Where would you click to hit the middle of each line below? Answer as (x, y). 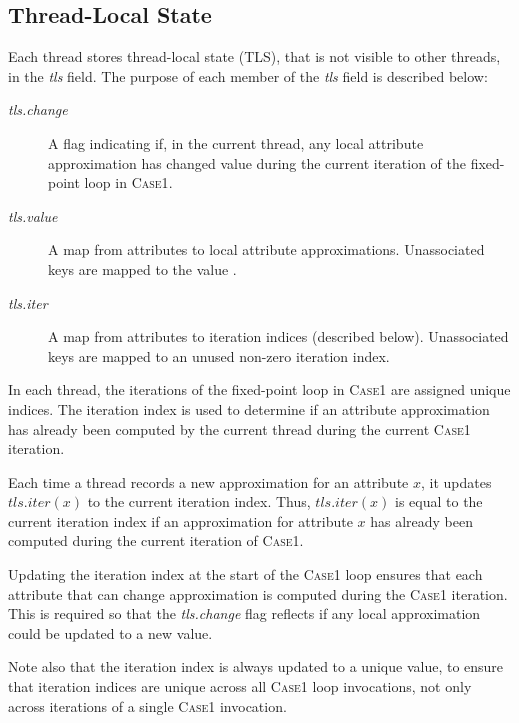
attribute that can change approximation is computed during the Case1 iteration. (258, 593)
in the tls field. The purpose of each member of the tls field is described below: (248, 75)
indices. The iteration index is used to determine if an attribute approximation (249, 408)
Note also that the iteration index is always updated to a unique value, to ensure (256, 666)
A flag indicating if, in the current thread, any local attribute (236, 142)
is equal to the (439, 501)
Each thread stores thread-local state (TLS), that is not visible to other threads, (254, 56)
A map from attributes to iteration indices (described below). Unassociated (278, 336)
